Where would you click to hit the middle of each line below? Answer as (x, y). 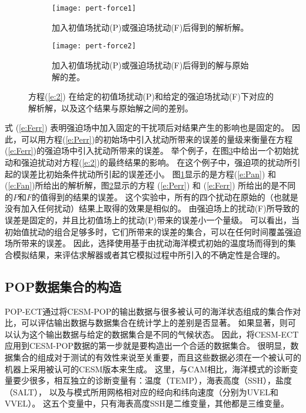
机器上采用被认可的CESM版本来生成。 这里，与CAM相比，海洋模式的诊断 (147, 369)
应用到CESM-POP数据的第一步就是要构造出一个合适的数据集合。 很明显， (148, 346)
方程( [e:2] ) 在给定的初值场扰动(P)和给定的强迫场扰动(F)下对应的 (151, 96)
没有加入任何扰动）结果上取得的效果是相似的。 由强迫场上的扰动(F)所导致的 (152, 208)
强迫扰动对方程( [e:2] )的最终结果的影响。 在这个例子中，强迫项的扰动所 (157, 162)
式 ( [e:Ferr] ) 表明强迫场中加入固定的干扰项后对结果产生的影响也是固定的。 (147, 128)
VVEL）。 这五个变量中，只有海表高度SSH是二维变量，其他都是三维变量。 (147, 403)
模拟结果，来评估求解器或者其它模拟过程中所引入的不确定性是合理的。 (149, 254)
